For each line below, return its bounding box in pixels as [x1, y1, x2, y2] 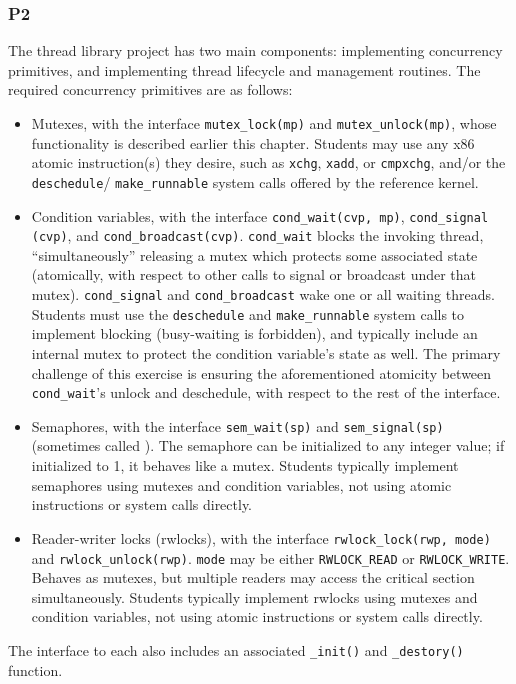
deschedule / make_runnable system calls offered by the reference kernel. [31, 171, 479, 192]
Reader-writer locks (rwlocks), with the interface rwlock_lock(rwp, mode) [31, 527, 491, 548]
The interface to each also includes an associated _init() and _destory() [8, 639, 464, 660]
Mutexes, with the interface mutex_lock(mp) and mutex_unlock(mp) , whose [31, 113, 497, 133]
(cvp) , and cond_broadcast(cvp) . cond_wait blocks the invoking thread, [31, 225, 484, 246]
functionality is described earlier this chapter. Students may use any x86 [31, 132, 475, 153]
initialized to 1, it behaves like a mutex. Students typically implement [31, 455, 459, 476]
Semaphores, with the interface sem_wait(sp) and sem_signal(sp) [31, 415, 444, 436]
